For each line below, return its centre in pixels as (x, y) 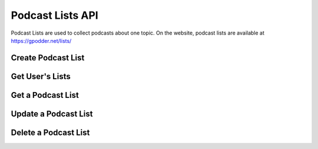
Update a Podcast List (52, 114)
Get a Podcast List (45, 95)
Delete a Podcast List (50, 132)
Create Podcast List (48, 58)
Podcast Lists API (54, 15)
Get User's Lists (41, 76)
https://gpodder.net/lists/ (41, 40)
